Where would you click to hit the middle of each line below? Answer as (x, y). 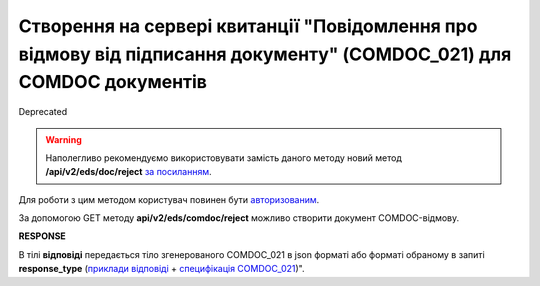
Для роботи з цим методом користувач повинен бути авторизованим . (169, 199)
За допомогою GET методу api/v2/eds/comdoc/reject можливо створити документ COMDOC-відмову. (239, 218)
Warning (63, 139)
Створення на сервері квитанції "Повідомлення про (248, 26)
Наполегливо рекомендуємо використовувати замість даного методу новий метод (223, 157)
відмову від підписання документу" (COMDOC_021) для (265, 54)
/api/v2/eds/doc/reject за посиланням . (128, 172)
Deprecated (43, 112)
